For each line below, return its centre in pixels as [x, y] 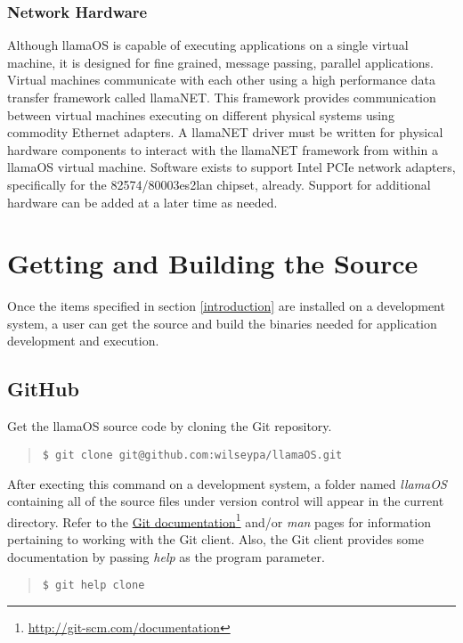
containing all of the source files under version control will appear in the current [226, 501]
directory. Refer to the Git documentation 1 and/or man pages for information [219, 520]
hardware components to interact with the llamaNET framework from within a [223, 149]
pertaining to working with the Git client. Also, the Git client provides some [215, 538]
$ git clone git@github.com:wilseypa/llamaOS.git [192, 455]
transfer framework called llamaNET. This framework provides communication [222, 97]
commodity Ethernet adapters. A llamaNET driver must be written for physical [225, 132]
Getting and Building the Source [213, 263]
